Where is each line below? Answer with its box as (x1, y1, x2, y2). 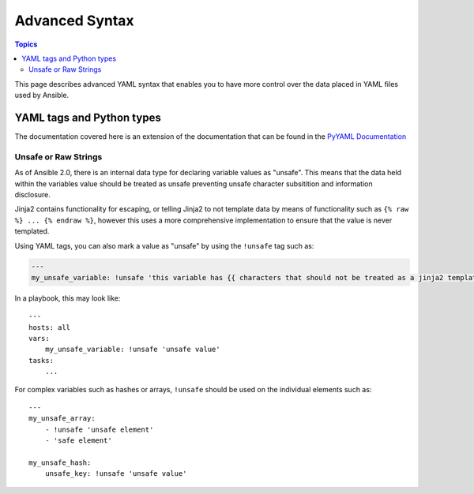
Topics (14, 39, 38, 49)
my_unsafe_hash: (28, 458, 92, 467)
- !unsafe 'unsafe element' (44, 425, 154, 434)
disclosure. (14, 189, 51, 199)
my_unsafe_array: (28, 414, 96, 423)
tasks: (28, 356, 55, 365)
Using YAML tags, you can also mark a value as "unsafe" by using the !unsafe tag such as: (14, 241, 314, 250)
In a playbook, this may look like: (14, 293, 121, 303)
